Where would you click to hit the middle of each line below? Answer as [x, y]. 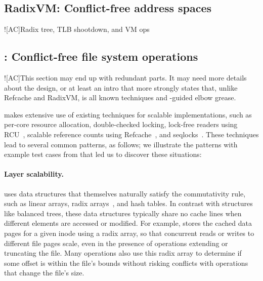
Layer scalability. [34, 174]
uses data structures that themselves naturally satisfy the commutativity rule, [125, 193]
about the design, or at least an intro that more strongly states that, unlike [121, 87]
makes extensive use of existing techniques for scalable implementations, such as [128, 114]
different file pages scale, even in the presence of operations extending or [116, 243]
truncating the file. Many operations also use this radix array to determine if [123, 253]
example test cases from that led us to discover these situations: [103, 154]
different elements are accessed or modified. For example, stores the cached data [128, 223]
